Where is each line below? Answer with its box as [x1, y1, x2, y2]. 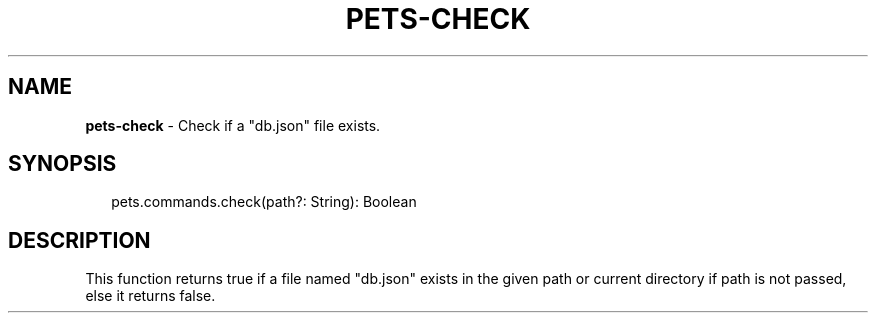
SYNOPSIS [8, 151, 117, 177]
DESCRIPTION [8, 227, 151, 253]
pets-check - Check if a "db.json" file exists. [85, 116, 381, 134]
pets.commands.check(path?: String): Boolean [111, 193, 417, 211]
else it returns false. [85, 287, 216, 305]
